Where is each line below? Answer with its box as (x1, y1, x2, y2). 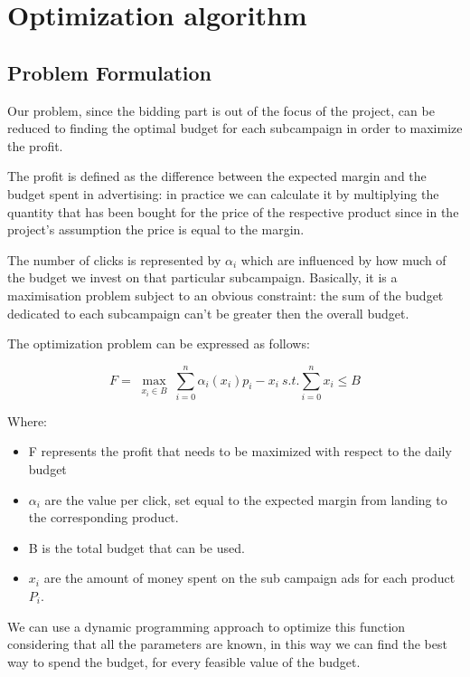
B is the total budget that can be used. (28, 538, 245, 557)
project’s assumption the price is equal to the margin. (7, 220, 305, 239)
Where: (7, 411, 47, 430)
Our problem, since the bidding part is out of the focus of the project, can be (7, 100, 435, 119)
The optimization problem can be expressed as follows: (7, 334, 310, 353)
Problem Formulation (7, 58, 211, 86)
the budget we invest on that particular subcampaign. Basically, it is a (7, 268, 398, 287)
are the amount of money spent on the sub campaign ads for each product (43, 568, 456, 587)
